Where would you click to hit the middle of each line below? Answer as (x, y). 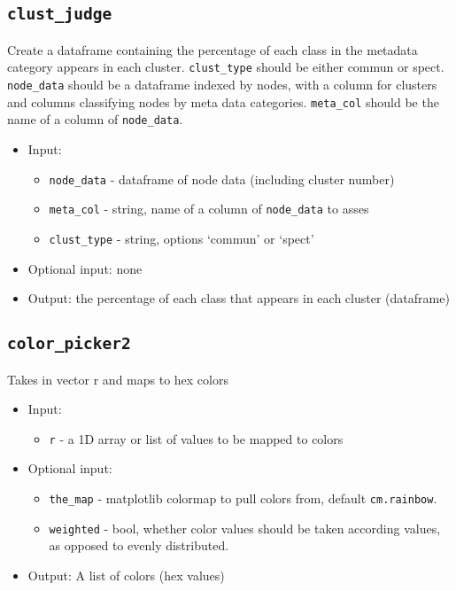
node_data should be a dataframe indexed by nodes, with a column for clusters (222, 85)
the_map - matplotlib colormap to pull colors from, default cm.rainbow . (243, 498)
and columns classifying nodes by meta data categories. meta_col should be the (223, 101)
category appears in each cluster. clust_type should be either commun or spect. (226, 67)
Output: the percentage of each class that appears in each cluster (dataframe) (239, 298)
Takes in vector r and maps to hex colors (118, 379)
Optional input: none (85, 268)
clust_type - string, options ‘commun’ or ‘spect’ (182, 238)
